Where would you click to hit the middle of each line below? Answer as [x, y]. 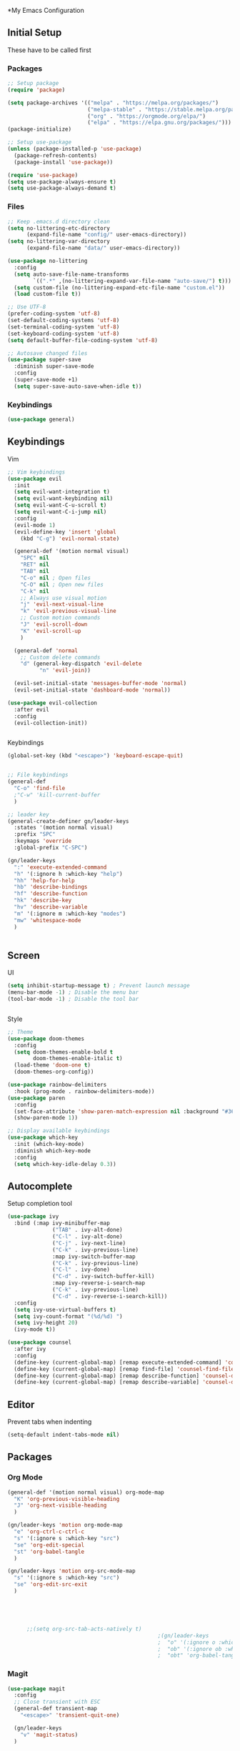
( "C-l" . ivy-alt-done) [87, 1237]
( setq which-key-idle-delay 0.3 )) [65, 1164]
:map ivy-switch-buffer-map [94, 1257]
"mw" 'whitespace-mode [47, 920]
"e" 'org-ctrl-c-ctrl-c [49, 1532]
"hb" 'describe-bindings [51, 887]
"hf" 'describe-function [51, 894]
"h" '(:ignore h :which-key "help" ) [68, 874]
